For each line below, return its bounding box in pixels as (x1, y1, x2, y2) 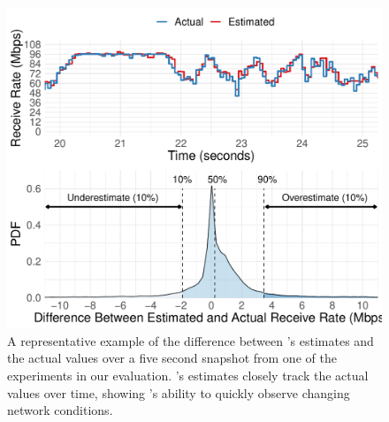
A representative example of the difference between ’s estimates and (7, 331, 374, 349)
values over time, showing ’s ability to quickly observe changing (7, 383, 350, 402)
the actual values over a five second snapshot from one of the (7, 349, 337, 367)
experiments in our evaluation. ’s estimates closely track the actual (7, 365, 369, 384)
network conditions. (7, 401, 113, 419)
